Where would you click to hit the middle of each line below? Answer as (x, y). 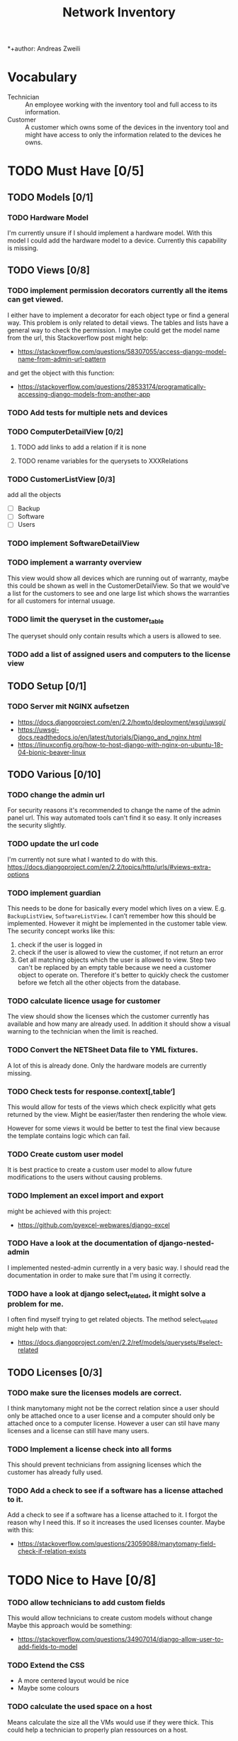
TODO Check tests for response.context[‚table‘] (91, 1091)
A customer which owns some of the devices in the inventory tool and (127, 127)
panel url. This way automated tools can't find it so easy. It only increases (114, 818)
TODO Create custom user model (66, 1154)
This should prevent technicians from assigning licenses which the (104, 1464)
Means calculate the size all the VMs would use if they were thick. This (110, 1722)
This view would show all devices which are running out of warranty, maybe (118, 578)
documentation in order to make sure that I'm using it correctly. (99, 1275)
